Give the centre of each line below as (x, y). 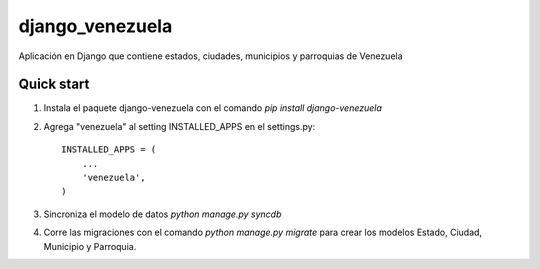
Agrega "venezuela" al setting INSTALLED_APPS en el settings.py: (179, 126)
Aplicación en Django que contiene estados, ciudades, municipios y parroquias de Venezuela (211, 56)
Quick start (54, 84)
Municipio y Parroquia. (90, 246)
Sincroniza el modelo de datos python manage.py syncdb (162, 214)
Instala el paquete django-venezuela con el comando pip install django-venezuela (212, 108)
